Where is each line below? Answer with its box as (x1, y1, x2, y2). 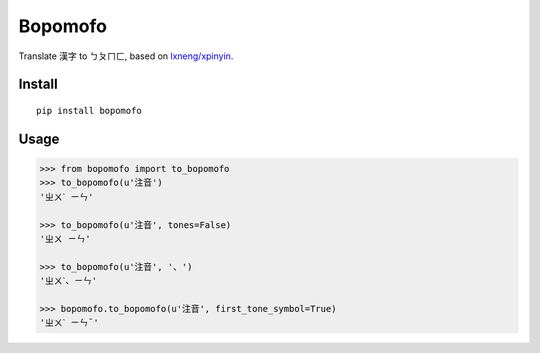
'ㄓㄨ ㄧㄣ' (39, 233, 91, 244)
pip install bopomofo (36, 105, 142, 116)
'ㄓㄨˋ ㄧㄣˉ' (39, 317, 99, 329)
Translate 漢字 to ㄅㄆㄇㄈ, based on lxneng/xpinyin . (18, 50, 234, 62)
